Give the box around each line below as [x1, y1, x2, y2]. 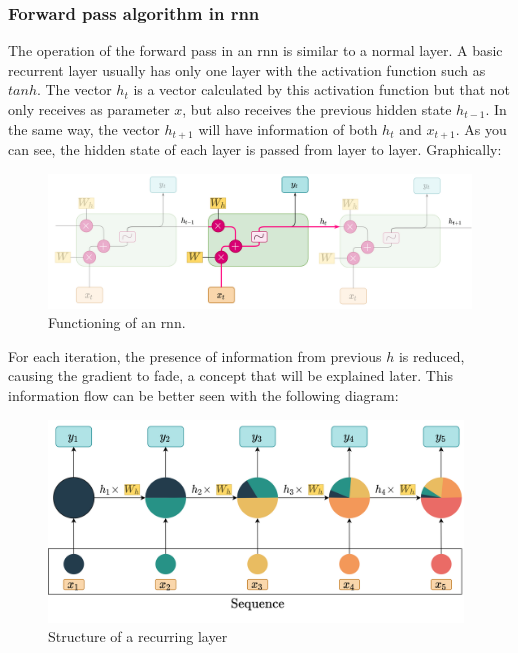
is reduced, [398, 345, 465, 366]
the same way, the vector [8, 118, 160, 139]
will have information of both [198, 118, 378, 139]
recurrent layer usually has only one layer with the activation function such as [8, 59, 486, 80]
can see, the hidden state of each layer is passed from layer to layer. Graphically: [8, 139, 502, 160]
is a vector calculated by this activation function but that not [133, 79, 511, 100]
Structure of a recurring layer [48, 626, 228, 647]
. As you [455, 118, 507, 139]
